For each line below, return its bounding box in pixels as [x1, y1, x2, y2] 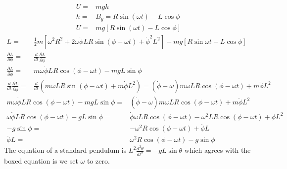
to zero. [87, 156, 110, 166]
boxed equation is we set [4, 156, 78, 166]
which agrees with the [184, 145, 251, 155]
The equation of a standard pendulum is [4, 145, 127, 155]
